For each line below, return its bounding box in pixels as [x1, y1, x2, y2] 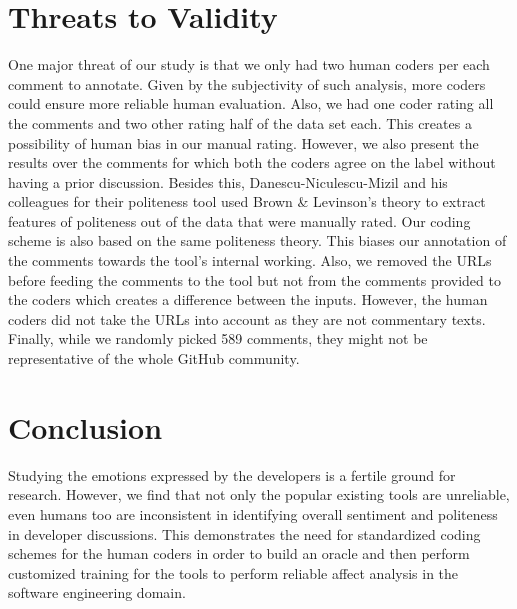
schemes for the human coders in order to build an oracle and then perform [8, 543, 470, 564]
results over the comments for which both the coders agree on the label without [8, 152, 496, 173]
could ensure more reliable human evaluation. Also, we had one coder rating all [8, 93, 494, 114]
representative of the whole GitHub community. [8, 348, 300, 369]
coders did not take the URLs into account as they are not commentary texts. [8, 308, 486, 329]
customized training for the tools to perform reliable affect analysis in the [8, 562, 459, 583]
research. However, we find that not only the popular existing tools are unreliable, [8, 484, 510, 505]
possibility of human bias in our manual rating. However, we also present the [8, 132, 479, 153]
